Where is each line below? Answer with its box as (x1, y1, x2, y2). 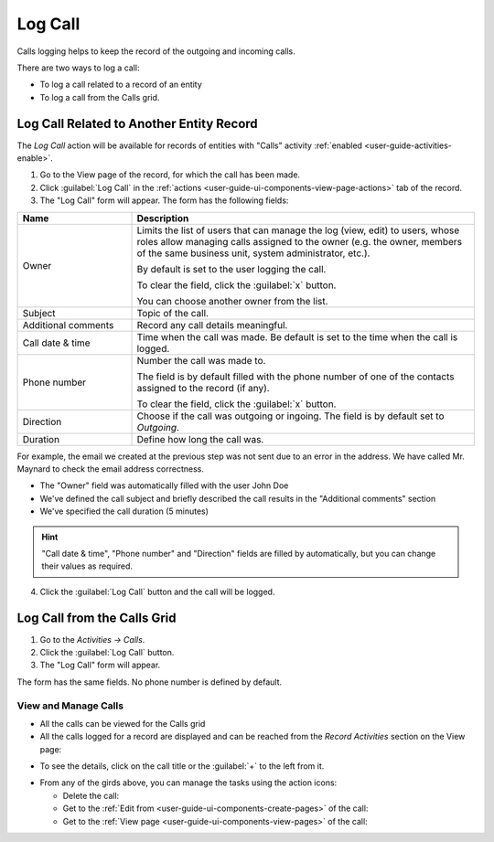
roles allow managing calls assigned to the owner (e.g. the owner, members (136, 235, 462, 248)
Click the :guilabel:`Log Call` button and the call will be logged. (39, 586, 275, 597)
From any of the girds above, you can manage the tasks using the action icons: (39, 777, 338, 788)
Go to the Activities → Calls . (39, 634, 145, 645)
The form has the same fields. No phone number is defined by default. (16, 677, 283, 687)
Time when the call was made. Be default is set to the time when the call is (136, 330, 458, 343)
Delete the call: (62, 790, 120, 801)
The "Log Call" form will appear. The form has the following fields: (39, 195, 289, 206)
